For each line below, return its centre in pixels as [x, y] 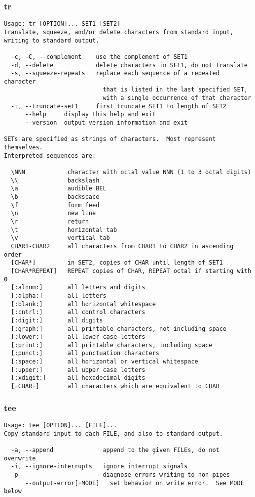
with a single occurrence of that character [177, 98]
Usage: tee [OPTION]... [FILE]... [61, 425]
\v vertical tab [60, 238]
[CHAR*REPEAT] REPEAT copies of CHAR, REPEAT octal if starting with [131, 271]
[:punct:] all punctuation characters [85, 353]
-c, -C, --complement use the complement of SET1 [99, 57]
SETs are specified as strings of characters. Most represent [110, 139]
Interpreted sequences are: [50, 156]
